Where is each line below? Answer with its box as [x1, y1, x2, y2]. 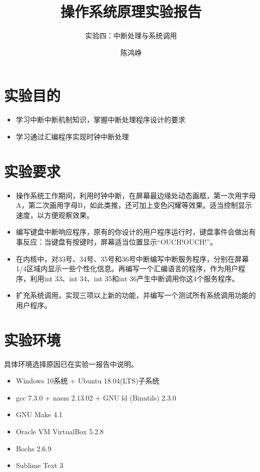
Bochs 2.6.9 [16, 443, 51, 453]
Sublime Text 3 [16, 460, 63, 470]
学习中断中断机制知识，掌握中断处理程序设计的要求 [16, 114, 185, 125]
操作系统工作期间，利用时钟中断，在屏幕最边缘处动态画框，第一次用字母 [16, 190, 256, 200]
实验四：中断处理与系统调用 [85, 30, 177, 41]
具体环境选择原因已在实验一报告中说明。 [4, 358, 138, 369]
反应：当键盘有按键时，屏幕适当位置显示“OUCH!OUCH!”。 [23, 236, 217, 247]
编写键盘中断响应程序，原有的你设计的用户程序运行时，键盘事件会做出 [16, 226, 249, 237]
